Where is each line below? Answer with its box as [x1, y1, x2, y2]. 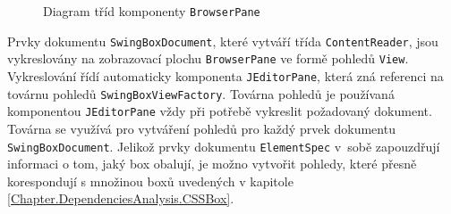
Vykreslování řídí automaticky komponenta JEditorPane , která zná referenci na [7, 66, 444, 85]
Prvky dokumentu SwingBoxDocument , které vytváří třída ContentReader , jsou [7, 31, 438, 50]
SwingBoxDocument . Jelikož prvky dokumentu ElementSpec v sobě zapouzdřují [7, 136, 440, 155]
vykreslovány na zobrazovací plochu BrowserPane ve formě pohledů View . [7, 49, 409, 68]
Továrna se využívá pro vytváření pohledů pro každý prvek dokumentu [7, 119, 396, 137]
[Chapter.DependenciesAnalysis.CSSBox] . [7, 189, 234, 208]
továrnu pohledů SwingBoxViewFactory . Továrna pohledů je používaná [7, 84, 395, 103]
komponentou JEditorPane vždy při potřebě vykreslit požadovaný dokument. [7, 102, 432, 120]
